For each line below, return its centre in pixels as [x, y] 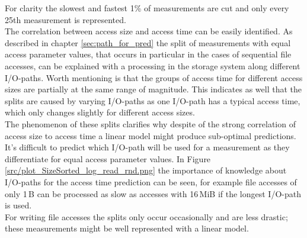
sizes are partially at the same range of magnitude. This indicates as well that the [153, 89]
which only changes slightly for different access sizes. [100, 112]
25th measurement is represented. [65, 19]
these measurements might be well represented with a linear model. [127, 228]
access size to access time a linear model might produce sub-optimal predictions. [151, 135]
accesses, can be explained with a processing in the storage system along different [153, 65]
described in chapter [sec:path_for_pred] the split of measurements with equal [148, 42]
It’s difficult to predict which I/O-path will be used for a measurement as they [147, 147]
